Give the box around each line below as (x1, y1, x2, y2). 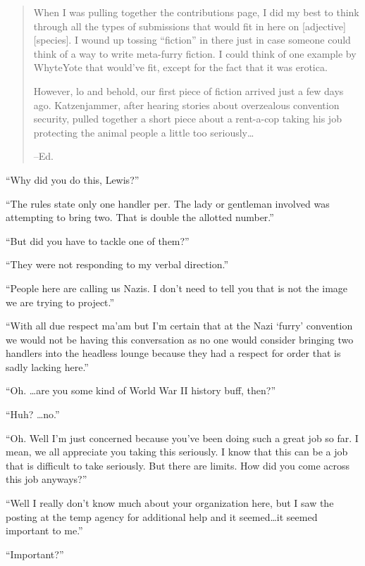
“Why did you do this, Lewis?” (6, 172, 140, 187)
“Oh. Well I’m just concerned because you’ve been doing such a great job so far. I (6, 430, 359, 445)
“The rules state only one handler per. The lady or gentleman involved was (6, 196, 330, 210)
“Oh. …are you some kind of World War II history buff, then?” (6, 383, 276, 398)
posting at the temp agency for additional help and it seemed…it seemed (6, 509, 318, 524)
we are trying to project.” (6, 294, 115, 309)
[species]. (33, 32, 72, 47)
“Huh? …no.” (6, 407, 60, 422)
